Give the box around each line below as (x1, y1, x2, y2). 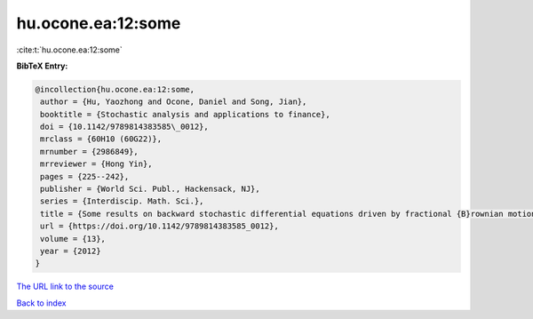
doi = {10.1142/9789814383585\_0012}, (40, 122, 209, 132)
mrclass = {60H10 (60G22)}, (40, 134, 163, 144)
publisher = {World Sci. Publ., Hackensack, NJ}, (40, 184, 261, 195)
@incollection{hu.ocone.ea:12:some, (35, 84, 195, 94)
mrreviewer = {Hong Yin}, (40, 159, 153, 169)
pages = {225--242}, (40, 171, 130, 181)
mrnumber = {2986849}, (40, 147, 139, 156)
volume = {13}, (40, 234, 107, 243)
